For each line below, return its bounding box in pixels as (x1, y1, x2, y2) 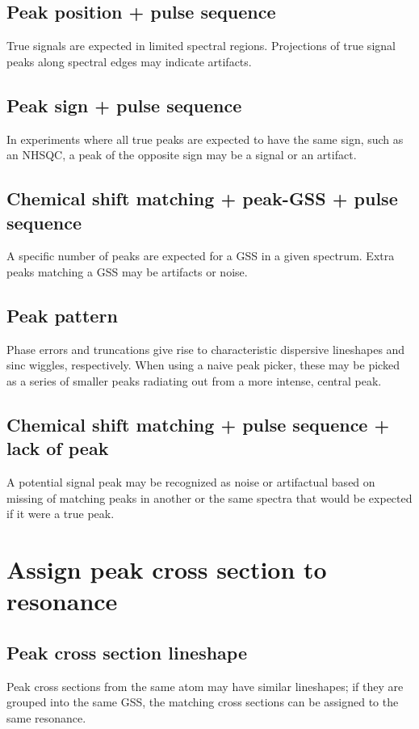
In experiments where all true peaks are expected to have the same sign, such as (6, 130, 404, 147)
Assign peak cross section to (6, 553, 327, 586)
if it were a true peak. (6, 505, 115, 522)
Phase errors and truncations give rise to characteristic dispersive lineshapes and (6, 340, 405, 357)
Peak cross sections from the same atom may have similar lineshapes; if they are (6, 677, 404, 694)
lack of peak (6, 436, 109, 461)
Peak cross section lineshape (6, 639, 247, 664)
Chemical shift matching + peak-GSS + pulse (6, 186, 398, 211)
